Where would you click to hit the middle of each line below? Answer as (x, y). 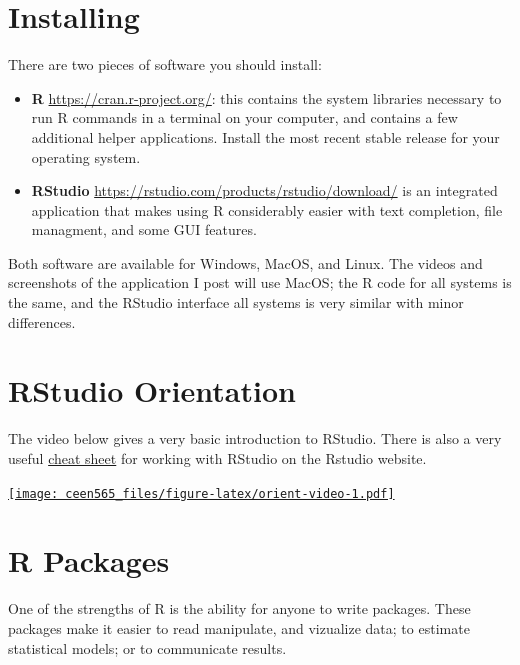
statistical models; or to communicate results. (147, 647)
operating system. (86, 156)
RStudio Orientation (152, 390)
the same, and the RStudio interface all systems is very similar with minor (236, 302)
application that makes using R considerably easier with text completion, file (267, 209)
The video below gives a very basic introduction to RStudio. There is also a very (255, 438)
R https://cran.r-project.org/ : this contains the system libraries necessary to (266, 97)
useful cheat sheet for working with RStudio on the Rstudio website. (217, 457)
